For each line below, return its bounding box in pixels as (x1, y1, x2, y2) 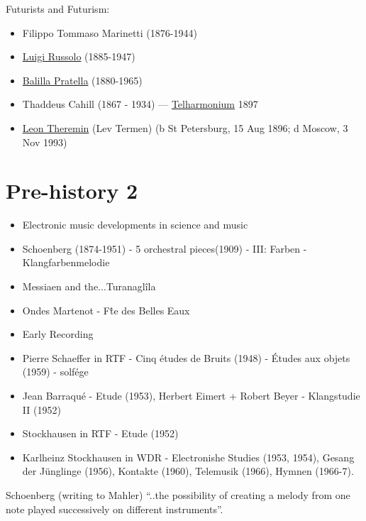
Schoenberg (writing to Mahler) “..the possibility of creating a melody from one (6, 488, 350, 502)
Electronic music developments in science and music (22, 217, 248, 232)
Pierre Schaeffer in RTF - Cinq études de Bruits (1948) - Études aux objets (22, 350, 350, 365)
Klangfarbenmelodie (22, 255, 110, 270)
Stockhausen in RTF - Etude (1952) (22, 426, 179, 441)
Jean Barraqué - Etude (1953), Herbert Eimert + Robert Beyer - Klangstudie (22, 388, 360, 403)
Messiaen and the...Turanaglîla (22, 279, 156, 294)
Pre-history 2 (6, 176, 138, 205)
